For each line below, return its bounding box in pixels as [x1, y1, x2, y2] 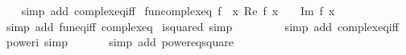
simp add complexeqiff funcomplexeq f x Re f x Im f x [21, 2, 335, 18]
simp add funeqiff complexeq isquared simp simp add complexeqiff [6, 18, 399, 34]
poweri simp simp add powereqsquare [6, 33, 234, 50]
